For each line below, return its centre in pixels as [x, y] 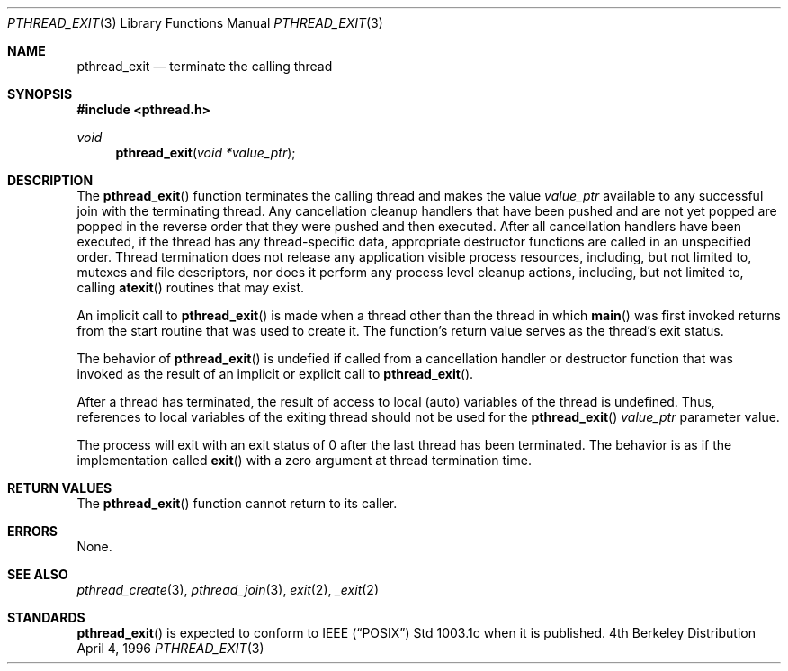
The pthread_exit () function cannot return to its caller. [237, 503]
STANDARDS [46, 617]
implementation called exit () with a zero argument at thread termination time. [304, 460]
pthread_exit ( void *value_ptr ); [206, 152]
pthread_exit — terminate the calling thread [205, 66]
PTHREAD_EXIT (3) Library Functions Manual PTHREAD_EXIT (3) [195, 23]
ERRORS [33, 531]
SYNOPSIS [40, 94]
